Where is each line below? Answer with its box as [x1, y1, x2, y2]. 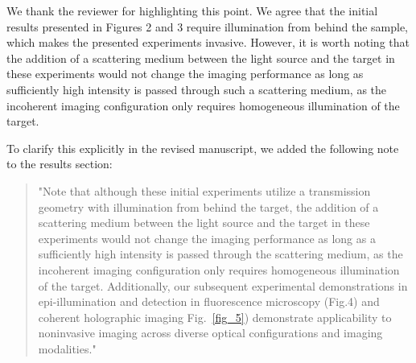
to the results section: [6, 155, 113, 172]
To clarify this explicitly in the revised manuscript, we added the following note [6, 139, 399, 156]
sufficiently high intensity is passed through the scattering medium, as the [38, 245, 403, 262]
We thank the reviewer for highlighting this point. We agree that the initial [6, 2, 378, 19]
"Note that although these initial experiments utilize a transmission [38, 182, 371, 199]
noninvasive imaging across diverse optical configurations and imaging [38, 324, 383, 341]
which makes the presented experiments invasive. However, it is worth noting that [6, 34, 410, 51]
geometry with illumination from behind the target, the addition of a [38, 198, 379, 215]
